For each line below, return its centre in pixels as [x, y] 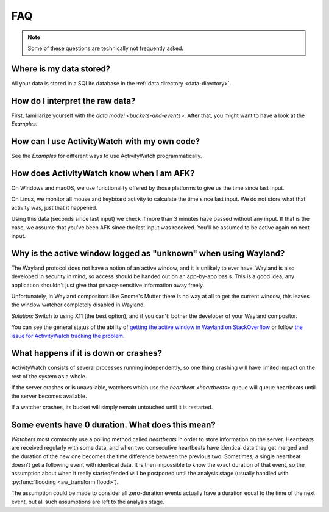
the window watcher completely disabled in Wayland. [78, 305]
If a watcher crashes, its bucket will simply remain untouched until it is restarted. [112, 407]
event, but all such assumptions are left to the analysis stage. [88, 502]
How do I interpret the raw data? [73, 101]
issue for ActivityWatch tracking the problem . [68, 336]
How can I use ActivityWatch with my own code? [106, 141]
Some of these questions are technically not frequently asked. [106, 48]
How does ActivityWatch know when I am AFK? [103, 173]
